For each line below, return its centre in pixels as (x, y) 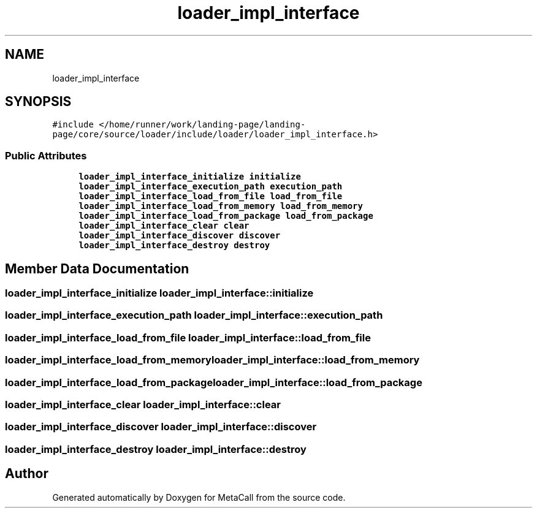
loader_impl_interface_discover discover (180, 236)
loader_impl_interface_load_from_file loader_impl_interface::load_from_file (188, 337)
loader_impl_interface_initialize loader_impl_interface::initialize (159, 293)
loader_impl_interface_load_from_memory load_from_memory (221, 206)
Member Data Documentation (97, 268)
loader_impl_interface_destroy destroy (174, 245)
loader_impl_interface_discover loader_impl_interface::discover (161, 427)
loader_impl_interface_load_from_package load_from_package (226, 216)
